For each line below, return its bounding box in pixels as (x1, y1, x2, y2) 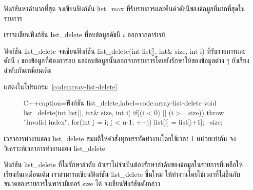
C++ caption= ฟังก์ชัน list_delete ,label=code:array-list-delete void (23, 98, 217, 108)
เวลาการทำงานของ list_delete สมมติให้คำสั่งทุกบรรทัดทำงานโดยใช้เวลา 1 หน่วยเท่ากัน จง (4, 133, 236, 143)
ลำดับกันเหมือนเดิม (4, 64, 52, 75)
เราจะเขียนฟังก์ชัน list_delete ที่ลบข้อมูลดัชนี (4, 29, 121, 40)
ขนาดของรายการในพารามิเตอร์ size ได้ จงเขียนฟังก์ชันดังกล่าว (4, 178, 161, 189)
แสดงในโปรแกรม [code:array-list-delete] (4, 81, 117, 91)
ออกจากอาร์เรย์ (127, 29, 165, 40)
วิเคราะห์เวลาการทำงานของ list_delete (4, 143, 105, 153)
